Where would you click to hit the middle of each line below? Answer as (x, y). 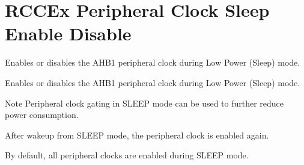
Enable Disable (68, 33)
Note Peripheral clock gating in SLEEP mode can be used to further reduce (144, 103)
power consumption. (42, 115)
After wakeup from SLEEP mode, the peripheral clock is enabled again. (137, 135)
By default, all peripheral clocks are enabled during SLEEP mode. (127, 155)
